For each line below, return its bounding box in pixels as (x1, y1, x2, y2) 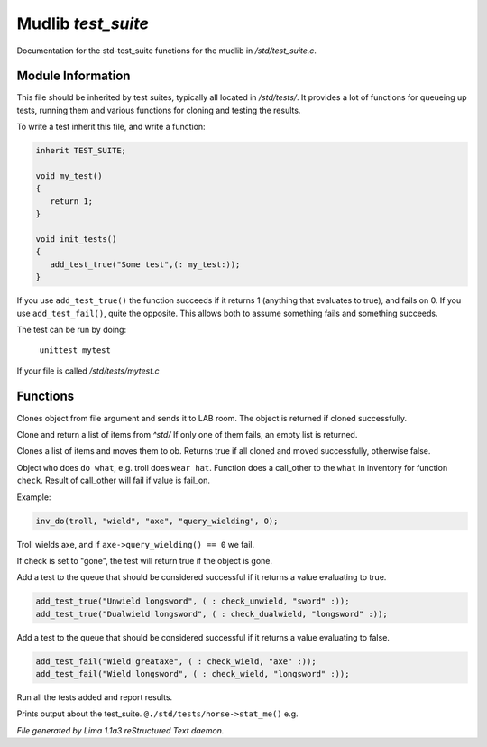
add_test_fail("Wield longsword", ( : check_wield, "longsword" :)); (35, 669, 350, 679)
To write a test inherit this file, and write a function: (16, 122, 207, 133)
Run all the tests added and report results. (16, 692, 173, 703)
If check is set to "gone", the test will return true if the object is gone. (16, 555, 273, 566)
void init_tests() (35, 234, 117, 244)
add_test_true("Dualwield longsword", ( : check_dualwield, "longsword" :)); (35, 609, 388, 619)
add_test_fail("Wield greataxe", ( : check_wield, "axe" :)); (35, 656, 317, 667)
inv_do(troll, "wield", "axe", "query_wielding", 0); (35, 515, 279, 526)
